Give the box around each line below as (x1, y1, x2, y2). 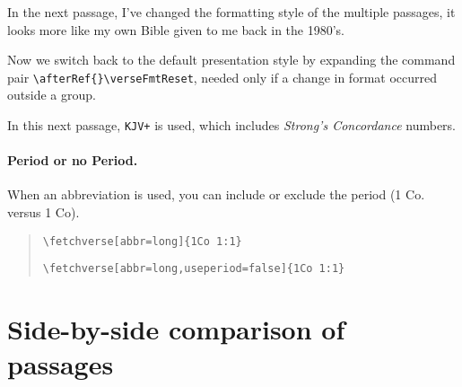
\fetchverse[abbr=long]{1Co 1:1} (42, 234, 242, 248)
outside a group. (7, 85, 96, 104)
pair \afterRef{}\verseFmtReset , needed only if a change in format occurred (7, 67, 437, 86)
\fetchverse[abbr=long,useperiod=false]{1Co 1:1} (42, 262, 345, 276)
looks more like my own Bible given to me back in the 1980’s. (7, 20, 344, 39)
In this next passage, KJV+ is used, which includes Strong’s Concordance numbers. (7, 116, 456, 135)
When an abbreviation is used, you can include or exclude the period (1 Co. (7, 185, 425, 204)
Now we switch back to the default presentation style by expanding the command (7, 50, 456, 69)
